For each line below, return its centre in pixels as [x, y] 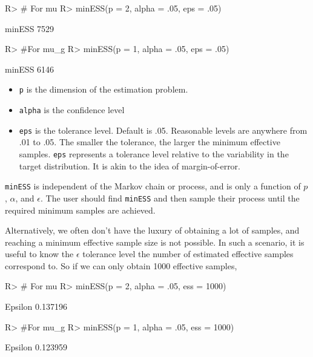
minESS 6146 [30, 69]
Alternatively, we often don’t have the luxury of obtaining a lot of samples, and [152, 230]
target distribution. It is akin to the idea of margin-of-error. [130, 165]
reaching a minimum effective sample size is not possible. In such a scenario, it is [155, 242]
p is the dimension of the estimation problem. [104, 89]
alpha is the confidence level [72, 110]
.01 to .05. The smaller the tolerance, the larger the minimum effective [150, 142]
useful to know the [39, 254]
